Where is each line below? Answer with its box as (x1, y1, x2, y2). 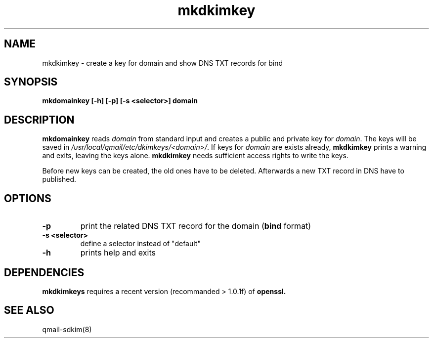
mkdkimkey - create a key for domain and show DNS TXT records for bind (42, 58, 283, 67)
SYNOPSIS (4, 76, 58, 88)
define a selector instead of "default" (80, 239, 201, 248)
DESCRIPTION (4, 113, 75, 126)
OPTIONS (4, 192, 51, 205)
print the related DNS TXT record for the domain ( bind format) (80, 221, 311, 231)
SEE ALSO (4, 304, 54, 317)
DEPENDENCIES (4, 266, 85, 279)
